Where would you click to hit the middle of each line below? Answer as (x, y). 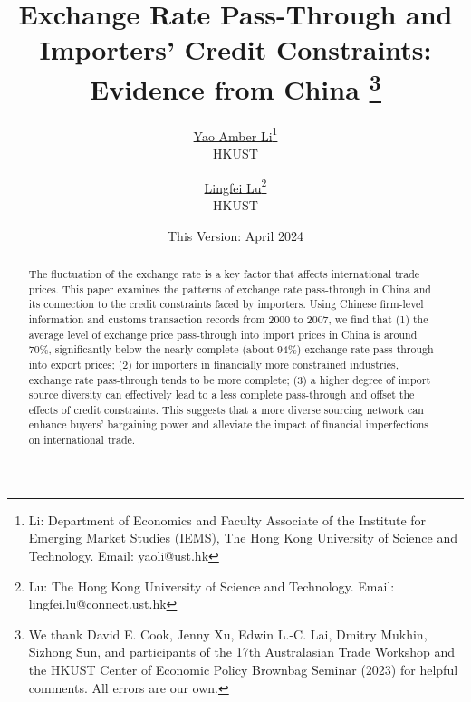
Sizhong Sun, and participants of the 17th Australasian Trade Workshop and (242, 652)
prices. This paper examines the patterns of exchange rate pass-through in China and (230, 288)
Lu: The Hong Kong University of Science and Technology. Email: (211, 586)
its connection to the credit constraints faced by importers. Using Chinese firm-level (226, 304)
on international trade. (82, 440)
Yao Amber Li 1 (235, 134)
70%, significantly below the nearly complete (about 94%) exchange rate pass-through (231, 349)
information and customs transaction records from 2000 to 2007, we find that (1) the (228, 318)
